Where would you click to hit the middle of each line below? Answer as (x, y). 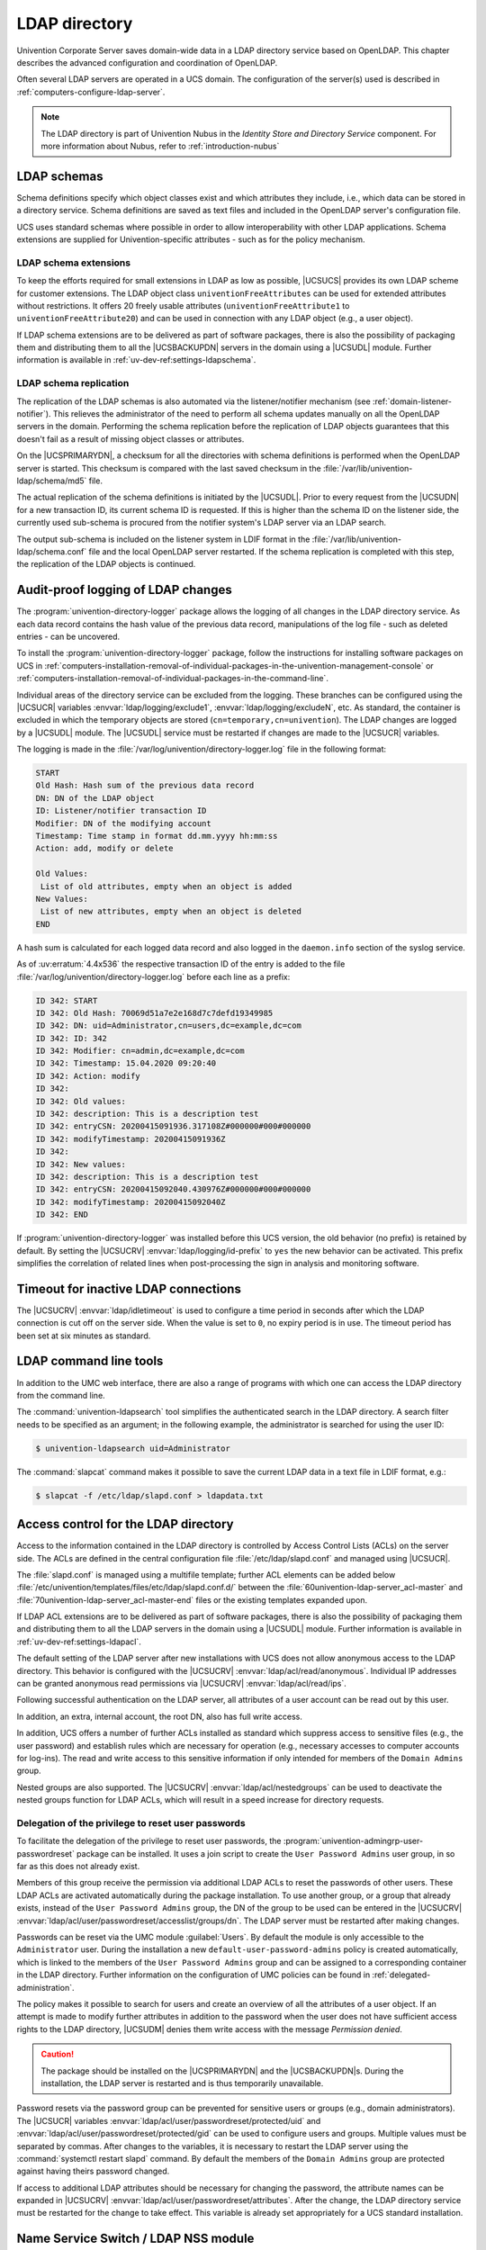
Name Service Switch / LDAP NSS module (135, 2239)
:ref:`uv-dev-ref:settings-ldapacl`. (79, 1642)
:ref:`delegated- (401, 1975)
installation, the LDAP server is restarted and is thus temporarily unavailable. (182, 2083)
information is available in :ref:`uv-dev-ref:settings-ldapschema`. (136, 360)
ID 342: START (67, 1000)
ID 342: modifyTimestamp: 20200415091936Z (130, 1139)
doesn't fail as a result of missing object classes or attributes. (130, 439)
